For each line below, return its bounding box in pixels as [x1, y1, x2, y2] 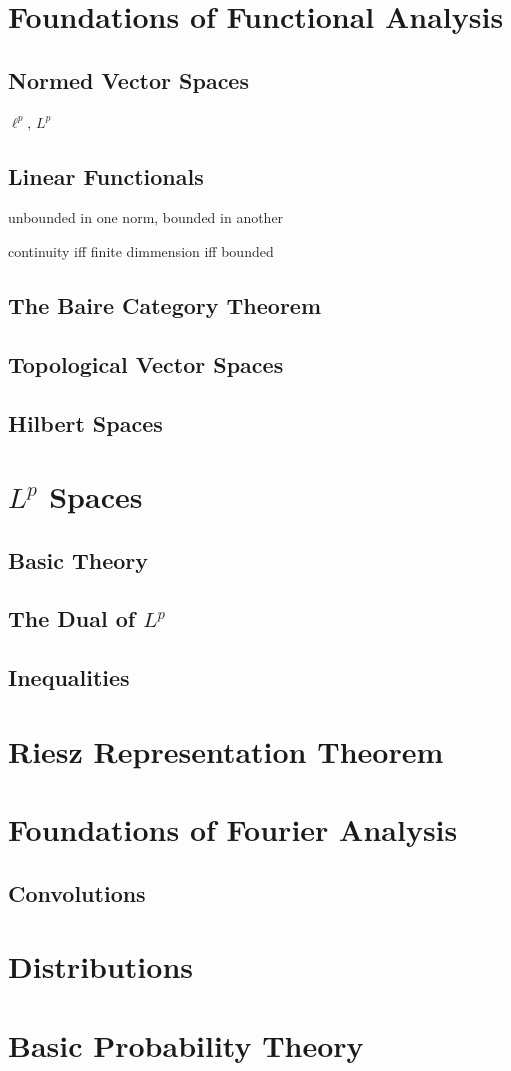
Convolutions [8, 877, 146, 908]
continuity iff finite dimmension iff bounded [8, 240, 274, 261]
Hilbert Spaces [8, 407, 163, 438]
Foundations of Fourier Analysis [8, 809, 458, 850]
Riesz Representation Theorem [8, 730, 444, 771]
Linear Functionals [8, 160, 204, 191]
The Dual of [8, 603, 136, 634]
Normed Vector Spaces [8, 64, 249, 95]
